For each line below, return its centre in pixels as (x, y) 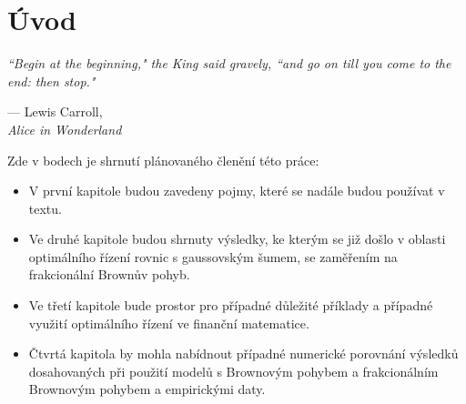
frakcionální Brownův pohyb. (109, 274)
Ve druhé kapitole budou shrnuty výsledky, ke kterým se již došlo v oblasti (237, 239)
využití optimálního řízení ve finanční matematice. (169, 323)
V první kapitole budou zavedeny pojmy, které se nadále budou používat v (237, 191)
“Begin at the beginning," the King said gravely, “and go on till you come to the (229, 63)
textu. (45, 208)
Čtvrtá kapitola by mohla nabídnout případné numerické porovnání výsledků (243, 353)
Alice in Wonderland (65, 129)
